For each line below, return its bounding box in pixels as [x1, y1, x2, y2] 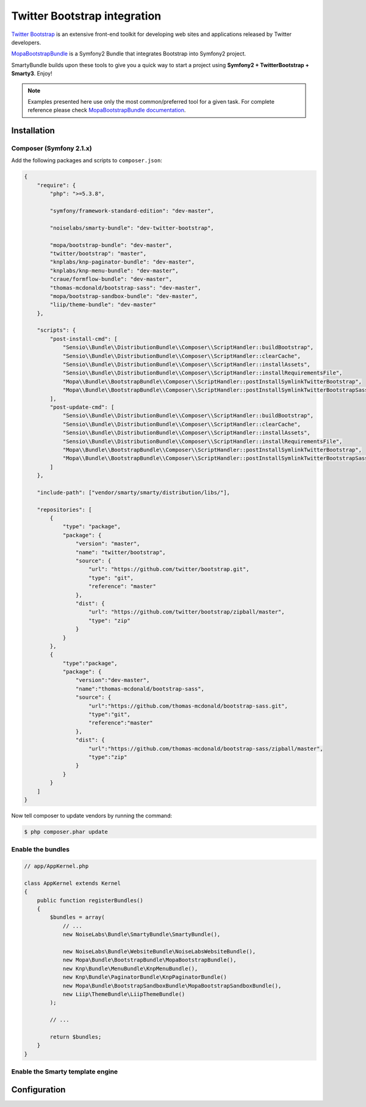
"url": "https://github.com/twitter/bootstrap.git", [88, 566, 249, 573]
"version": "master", [75, 540, 140, 547]
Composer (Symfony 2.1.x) [11, 144, 92, 152]
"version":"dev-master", [75, 677, 150, 684]
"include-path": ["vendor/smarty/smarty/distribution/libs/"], [37, 489, 231, 496]
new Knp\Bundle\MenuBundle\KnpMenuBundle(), [62, 965, 198, 972]
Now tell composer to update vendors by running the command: [11, 812, 172, 819]
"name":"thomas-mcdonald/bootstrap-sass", [75, 685, 204, 692]
